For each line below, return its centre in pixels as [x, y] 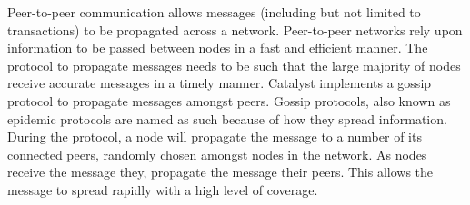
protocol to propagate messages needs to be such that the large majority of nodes [234, 65]
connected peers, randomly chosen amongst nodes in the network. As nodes [217, 154]
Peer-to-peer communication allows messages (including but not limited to [214, 12]
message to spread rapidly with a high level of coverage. [163, 189]
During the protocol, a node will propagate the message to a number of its [215, 137]
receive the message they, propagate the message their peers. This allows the [220, 172]
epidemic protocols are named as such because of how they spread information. [227, 118]
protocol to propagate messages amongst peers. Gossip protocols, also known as [229, 100]
